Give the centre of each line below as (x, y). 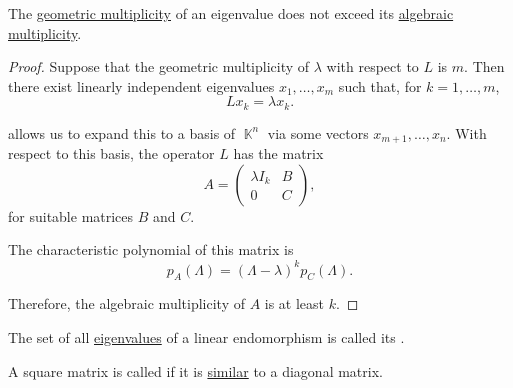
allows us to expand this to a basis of (122, 132)
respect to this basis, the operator (111, 153)
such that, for (380, 85)
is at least (294, 303)
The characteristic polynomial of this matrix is (151, 249)
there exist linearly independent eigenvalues (141, 85)
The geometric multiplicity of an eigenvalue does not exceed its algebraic (231, 13)
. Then (484, 66)
